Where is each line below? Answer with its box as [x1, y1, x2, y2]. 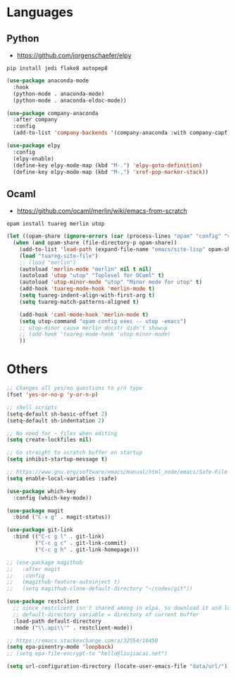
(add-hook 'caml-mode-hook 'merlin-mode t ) [19, 311, 149, 318]
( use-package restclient [6, 598, 80, 605]
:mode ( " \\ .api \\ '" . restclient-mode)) [13, 624, 133, 631]
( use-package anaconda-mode [6, 77, 89, 84]
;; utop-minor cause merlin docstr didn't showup [19, 324, 168, 331]
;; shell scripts [6, 404, 58, 411]
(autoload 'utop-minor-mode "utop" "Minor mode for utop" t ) [19, 278, 202, 286]
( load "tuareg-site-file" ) [19, 252, 99, 259]
